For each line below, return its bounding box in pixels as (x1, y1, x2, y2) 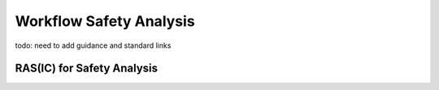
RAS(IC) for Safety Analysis (15, 62, 159, 75)
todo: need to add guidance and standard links (15, 41, 172, 50)
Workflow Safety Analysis (15, 12, 195, 30)
